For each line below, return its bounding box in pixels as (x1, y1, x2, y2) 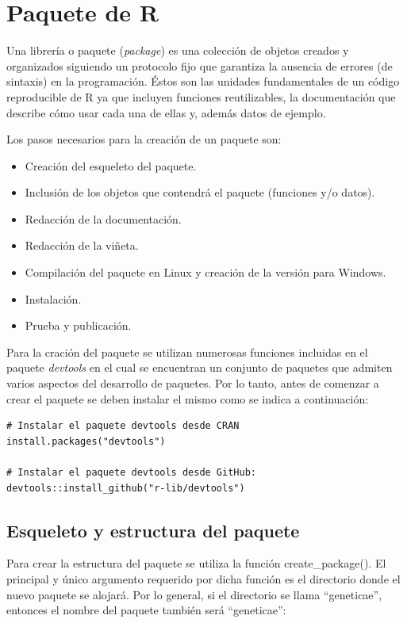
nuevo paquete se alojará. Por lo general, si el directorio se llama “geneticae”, (6, 586, 382, 602)
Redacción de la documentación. (25, 210, 182, 227)
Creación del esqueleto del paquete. (25, 157, 197, 174)
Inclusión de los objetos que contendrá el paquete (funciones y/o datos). (25, 184, 375, 201)
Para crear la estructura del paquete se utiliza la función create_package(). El (6, 555, 386, 571)
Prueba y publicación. (25, 317, 132, 334)
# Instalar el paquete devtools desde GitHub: (6, 467, 256, 478)
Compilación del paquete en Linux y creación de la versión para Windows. (25, 264, 386, 281)
